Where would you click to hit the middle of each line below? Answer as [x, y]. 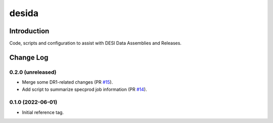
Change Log [29, 57]
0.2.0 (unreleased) [33, 72]
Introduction [29, 31]
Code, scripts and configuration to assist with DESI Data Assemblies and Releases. [96, 43]
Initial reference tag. [43, 112]
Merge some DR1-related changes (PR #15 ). [67, 82]
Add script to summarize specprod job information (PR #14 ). [84, 89]
